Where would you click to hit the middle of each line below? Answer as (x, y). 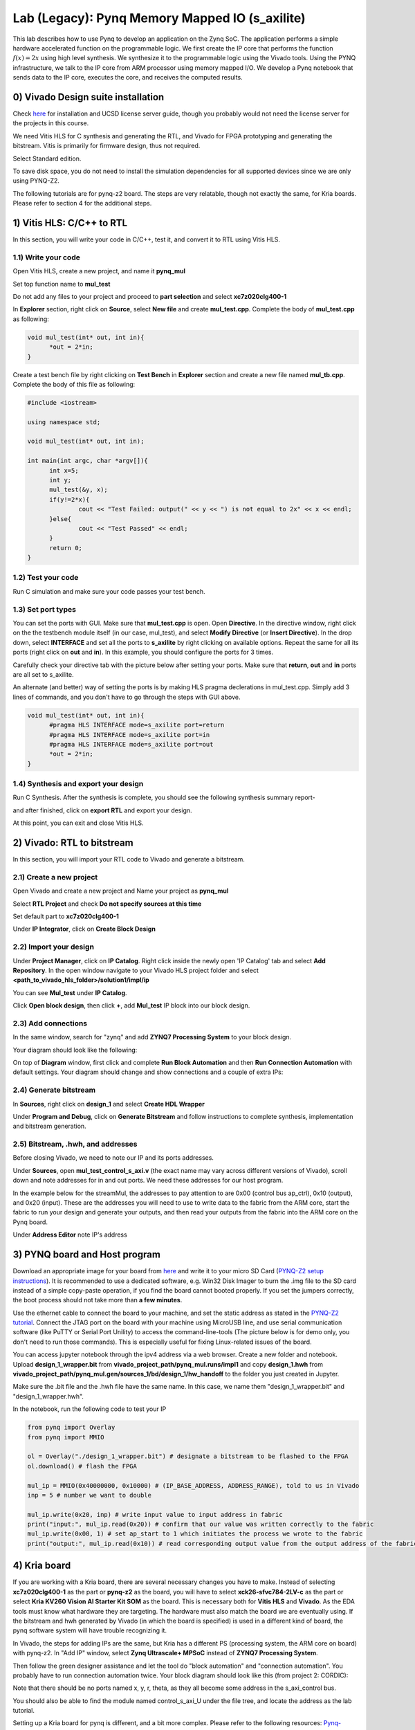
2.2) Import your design (54, 947)
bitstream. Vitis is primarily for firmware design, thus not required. (107, 146)
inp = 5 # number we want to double (90, 1495)
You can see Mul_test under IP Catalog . (70, 992)
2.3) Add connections (50, 1023)
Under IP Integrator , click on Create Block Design (84, 929)
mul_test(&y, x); (79, 490)
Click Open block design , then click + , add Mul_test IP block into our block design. (131, 1005)
